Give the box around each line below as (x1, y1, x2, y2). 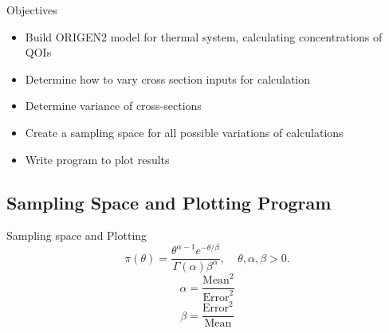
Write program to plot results (25, 151, 170, 167)
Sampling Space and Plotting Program (6, 190, 332, 214)
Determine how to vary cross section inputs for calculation (25, 70, 311, 87)
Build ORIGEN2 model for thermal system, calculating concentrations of (25, 28, 383, 45)
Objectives (6, 2, 57, 18)
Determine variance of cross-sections (25, 97, 202, 114)
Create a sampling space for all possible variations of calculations (25, 123, 344, 140)
